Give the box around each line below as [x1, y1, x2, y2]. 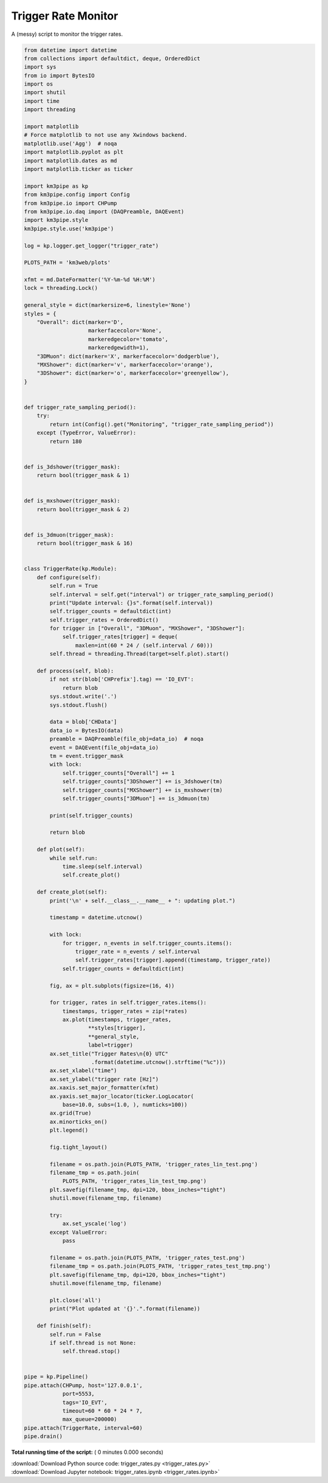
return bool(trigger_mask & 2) [36, 506, 130, 513]
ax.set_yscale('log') [62, 1220, 127, 1227]
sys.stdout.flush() [49, 701, 108, 708]
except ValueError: [49, 1228, 108, 1236]
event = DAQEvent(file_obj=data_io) [49, 744, 159, 751]
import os [24, 81, 53, 88]
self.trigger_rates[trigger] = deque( [62, 633, 179, 641]
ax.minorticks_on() [49, 1118, 108, 1125]
